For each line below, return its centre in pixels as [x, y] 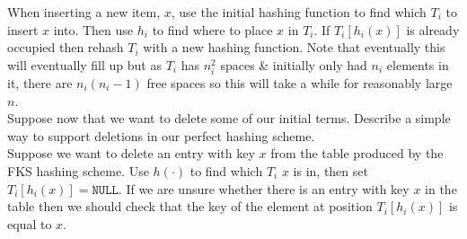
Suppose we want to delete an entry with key [131, 153]
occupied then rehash [66, 47]
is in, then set [330, 170]
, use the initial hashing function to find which [299, 12]
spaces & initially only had [294, 64]
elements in [418, 64]
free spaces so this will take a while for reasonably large [300, 82]
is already [433, 29]
